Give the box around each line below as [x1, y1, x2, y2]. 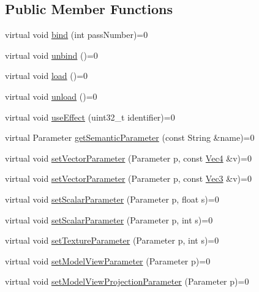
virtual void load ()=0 [5, 69, 88, 82]
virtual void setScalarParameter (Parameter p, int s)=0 [5, 213, 213, 226]
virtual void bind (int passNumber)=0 [5, 28, 148, 41]
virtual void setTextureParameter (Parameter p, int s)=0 [5, 234, 219, 247]
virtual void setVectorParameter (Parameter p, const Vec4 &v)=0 [5, 151, 252, 164]
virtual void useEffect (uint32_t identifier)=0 [5, 110, 175, 123]
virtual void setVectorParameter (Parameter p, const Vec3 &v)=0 [5, 172, 252, 185]
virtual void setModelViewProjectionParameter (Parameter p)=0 [5, 275, 249, 288]
